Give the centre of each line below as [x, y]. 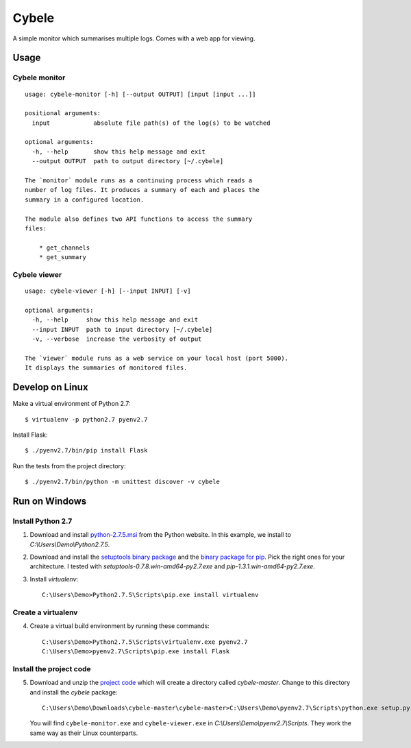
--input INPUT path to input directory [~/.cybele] [122, 329]
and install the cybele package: [74, 692]
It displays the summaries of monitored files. [106, 368]
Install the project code [52, 668]
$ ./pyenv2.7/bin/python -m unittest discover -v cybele [123, 482]
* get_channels [64, 248]
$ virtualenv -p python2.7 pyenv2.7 [86, 419]
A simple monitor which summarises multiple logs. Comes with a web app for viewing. [134, 38]
